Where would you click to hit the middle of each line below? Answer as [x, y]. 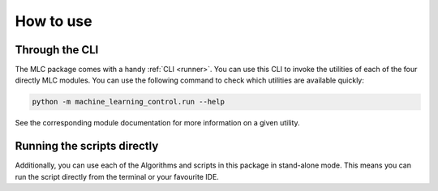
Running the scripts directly [87, 146]
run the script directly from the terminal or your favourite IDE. [117, 176]
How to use [54, 21]
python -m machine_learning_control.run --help [128, 102]
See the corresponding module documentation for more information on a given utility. [157, 123]
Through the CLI [57, 50]
